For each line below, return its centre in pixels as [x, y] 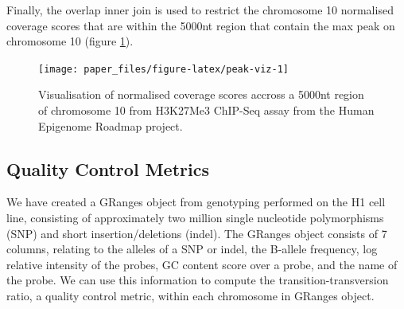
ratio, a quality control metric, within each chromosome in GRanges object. [190, 295]
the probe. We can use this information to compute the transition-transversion [198, 280]
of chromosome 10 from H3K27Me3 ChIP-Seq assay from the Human [206, 110]
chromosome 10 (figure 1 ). [70, 41]
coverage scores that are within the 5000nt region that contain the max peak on [201, 25]
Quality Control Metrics [108, 168]
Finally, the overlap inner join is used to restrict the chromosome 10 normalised [200, 10]
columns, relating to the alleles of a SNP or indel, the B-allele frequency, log [192, 249]
